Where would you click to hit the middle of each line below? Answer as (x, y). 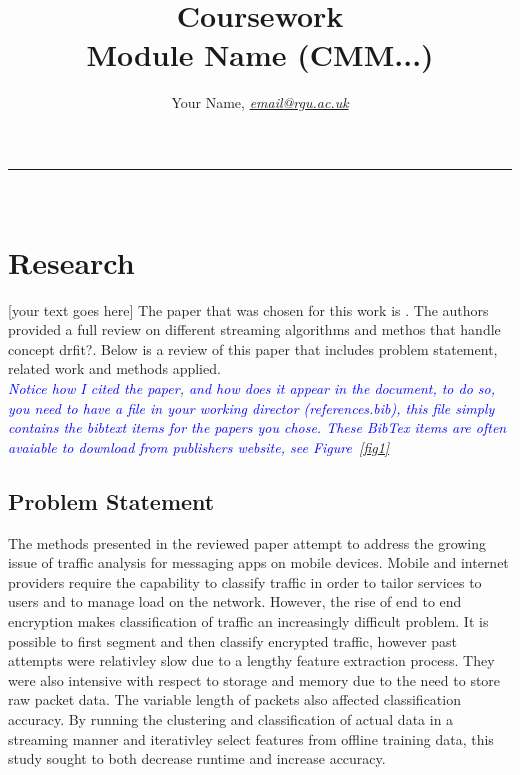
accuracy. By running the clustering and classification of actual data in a (231, 718)
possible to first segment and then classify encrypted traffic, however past (233, 640)
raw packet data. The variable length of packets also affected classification (234, 699)
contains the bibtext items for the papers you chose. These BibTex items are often (257, 427)
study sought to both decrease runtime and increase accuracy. (197, 758)
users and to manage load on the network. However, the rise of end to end (235, 601)
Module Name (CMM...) (260, 54)
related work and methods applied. (114, 368)
